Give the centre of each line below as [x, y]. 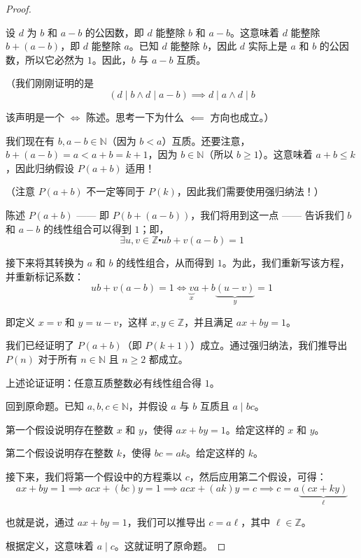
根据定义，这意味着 [50, 545]
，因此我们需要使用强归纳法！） [250, 191]
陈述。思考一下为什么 [135, 116]
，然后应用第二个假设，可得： [258, 476]
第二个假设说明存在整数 [59, 453]
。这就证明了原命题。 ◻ [170, 545]
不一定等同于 [116, 191]
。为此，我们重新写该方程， [286, 263]
